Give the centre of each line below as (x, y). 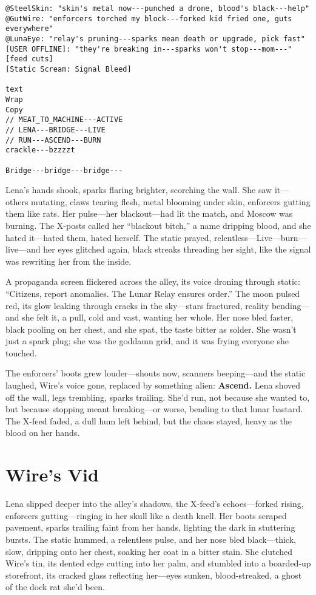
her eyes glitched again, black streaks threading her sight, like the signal (177, 249)
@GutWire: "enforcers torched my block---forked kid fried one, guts (149, 19)
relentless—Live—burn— (261, 237)
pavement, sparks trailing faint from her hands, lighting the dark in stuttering (150, 527)
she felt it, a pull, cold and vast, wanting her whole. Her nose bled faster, (158, 317)
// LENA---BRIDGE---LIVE (55, 130)
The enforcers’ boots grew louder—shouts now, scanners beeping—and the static (156, 373)
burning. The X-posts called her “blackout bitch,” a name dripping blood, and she (158, 225)
